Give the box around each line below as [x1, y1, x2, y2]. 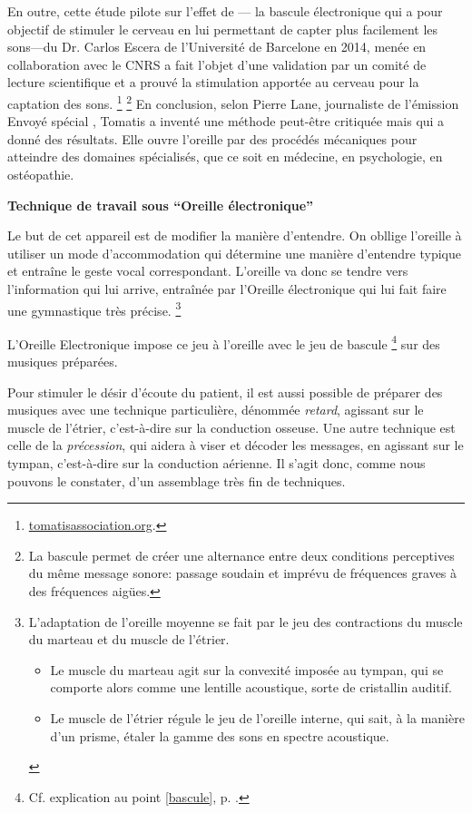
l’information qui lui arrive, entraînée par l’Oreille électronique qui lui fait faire [7, 279, 447, 298]
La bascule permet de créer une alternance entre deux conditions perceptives [28, 545, 455, 564]
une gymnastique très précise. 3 [7, 298, 182, 319]
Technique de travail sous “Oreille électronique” [7, 195, 314, 214]
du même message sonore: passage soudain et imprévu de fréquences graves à [28, 563, 457, 583]
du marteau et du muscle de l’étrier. [28, 630, 230, 649]
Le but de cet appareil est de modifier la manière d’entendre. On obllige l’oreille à [7, 226, 462, 245]
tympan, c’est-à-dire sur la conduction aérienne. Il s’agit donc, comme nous [7, 454, 426, 473]
